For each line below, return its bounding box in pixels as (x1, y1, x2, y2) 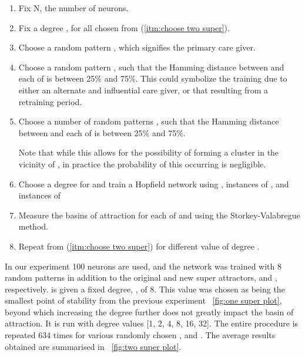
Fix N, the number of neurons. (18, 2, 129, 14)
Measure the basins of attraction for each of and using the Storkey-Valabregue (18, 208, 300, 221)
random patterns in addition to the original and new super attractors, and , (5, 271, 277, 284)
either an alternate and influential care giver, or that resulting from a (18, 83, 269, 96)
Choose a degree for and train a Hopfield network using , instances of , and (18, 177, 289, 190)
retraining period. (18, 95, 82, 107)
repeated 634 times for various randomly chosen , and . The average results (5, 329, 276, 341)
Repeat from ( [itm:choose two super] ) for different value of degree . (18, 240, 260, 252)
